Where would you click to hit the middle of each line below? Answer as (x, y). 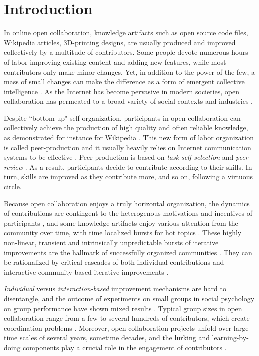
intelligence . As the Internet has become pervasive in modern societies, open (122, 91)
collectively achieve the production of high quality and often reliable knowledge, (126, 127)
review (14, 166)
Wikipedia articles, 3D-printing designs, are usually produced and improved (120, 42)
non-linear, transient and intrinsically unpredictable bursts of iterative (111, 242)
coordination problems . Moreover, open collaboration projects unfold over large (126, 328)
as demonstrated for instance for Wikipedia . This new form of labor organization (129, 137)
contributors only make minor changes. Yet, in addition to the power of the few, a (129, 71)
